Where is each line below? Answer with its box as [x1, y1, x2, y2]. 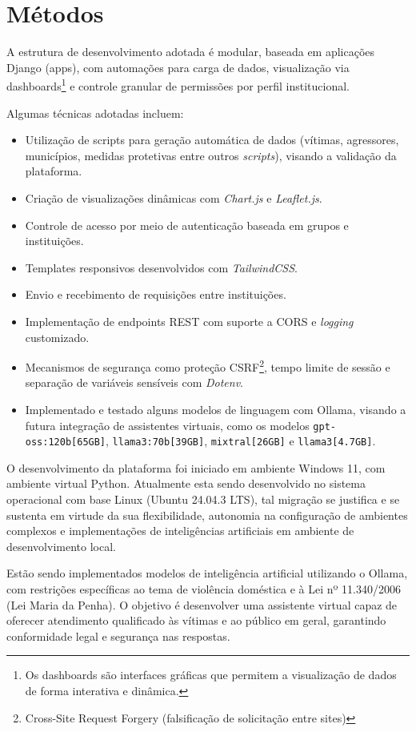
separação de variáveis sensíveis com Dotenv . [25, 374, 244, 391]
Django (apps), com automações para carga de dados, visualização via [6, 58, 350, 75]
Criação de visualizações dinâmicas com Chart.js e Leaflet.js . [25, 189, 322, 206]
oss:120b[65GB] [25, 436, 106, 448]
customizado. [25, 328, 90, 345]
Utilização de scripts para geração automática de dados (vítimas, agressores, [25, 131, 399, 148]
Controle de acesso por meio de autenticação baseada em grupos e [25, 216, 349, 233]
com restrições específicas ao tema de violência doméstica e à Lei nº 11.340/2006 [6, 581, 401, 597]
